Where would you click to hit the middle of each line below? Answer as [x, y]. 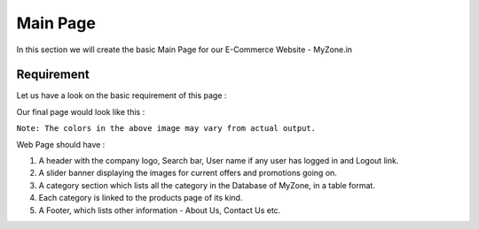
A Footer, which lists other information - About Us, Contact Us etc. [160, 210]
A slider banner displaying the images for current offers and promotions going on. [188, 173]
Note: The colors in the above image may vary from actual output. [166, 129]
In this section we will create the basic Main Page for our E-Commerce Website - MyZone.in [185, 50]
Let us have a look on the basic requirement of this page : [122, 95]
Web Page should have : [61, 144]
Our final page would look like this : [81, 111]
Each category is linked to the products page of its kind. [141, 198]
